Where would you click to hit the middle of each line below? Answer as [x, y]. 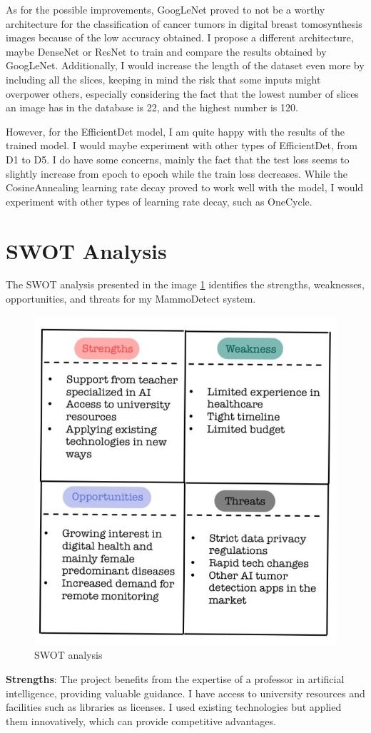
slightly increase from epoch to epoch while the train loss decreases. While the [177, 173]
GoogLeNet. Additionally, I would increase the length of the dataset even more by [185, 65]
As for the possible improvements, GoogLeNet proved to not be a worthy [166, 9]
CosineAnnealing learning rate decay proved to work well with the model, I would [185, 187]
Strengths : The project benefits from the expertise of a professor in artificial [175, 678]
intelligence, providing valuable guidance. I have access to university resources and [185, 693]
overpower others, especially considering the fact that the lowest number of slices [182, 93]
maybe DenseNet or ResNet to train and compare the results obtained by [166, 51]
